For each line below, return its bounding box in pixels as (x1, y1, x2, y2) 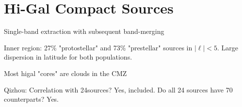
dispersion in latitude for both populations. (4, 52, 132, 62)
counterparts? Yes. (4, 94, 59, 104)
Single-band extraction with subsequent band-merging (4, 26, 164, 36)
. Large (217, 42, 238, 52)
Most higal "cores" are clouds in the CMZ (4, 68, 127, 78)
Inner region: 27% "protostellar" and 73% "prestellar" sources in (4, 42, 193, 52)
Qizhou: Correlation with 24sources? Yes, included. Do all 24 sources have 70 (4, 84, 233, 94)
